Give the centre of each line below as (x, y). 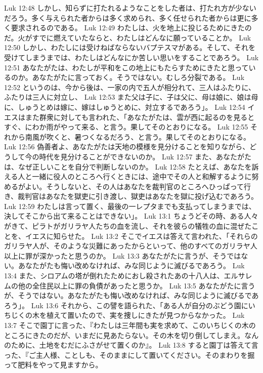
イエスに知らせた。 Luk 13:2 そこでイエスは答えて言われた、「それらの (141, 236)
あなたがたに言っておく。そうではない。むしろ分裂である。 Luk (138, 77)
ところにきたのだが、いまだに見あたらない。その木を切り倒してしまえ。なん (131, 335)
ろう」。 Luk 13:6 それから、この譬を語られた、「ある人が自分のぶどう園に (126, 305)
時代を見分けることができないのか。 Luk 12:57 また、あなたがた (145, 156)
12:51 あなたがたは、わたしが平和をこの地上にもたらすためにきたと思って (126, 67)
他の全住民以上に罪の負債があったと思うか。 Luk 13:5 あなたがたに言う (137, 285)
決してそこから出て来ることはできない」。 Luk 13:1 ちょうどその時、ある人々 (131, 216)
